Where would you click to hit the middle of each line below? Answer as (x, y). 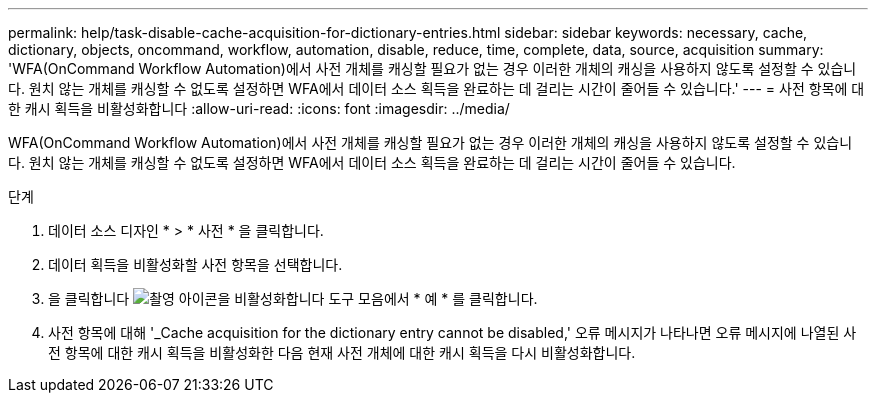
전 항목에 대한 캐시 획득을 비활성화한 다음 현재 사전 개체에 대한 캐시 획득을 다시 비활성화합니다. (342, 352)
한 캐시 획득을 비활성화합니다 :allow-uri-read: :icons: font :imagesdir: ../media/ (259, 108)
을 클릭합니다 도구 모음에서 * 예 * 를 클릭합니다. (293, 298)
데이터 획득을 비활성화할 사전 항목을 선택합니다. (195, 264)
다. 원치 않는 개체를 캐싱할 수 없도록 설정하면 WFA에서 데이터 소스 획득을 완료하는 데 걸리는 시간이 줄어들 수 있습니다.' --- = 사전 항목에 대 (436, 88)
